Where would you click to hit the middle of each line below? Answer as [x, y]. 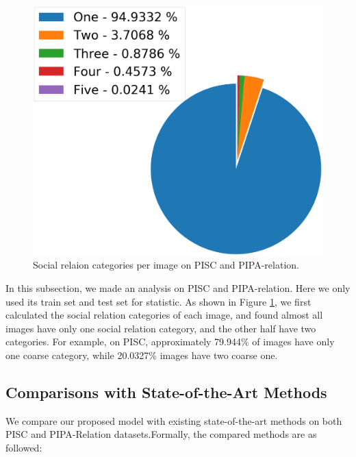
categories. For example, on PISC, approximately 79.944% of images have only [170, 342]
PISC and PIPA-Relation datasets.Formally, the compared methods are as [161, 434]
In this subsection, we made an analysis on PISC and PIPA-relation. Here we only [178, 287]
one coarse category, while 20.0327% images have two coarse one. [142, 355]
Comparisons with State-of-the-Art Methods [166, 392]
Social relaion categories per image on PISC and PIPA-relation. [166, 265]
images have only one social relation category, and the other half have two [161, 328]
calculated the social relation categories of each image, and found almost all [164, 315]
